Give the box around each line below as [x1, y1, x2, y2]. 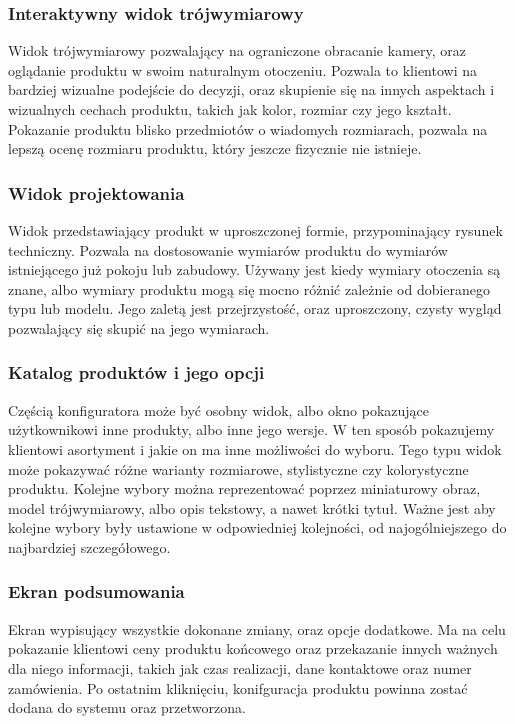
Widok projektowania [8, 180, 185, 205]
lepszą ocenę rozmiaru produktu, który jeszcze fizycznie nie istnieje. [8, 138, 422, 159]
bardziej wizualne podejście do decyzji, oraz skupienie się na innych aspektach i [8, 79, 495, 100]
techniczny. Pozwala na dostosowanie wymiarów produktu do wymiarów [8, 239, 448, 260]
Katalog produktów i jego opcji [8, 360, 265, 385]
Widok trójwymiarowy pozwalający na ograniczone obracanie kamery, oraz [8, 40, 466, 61]
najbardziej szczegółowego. [8, 536, 171, 557]
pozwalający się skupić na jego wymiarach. [8, 317, 270, 338]
